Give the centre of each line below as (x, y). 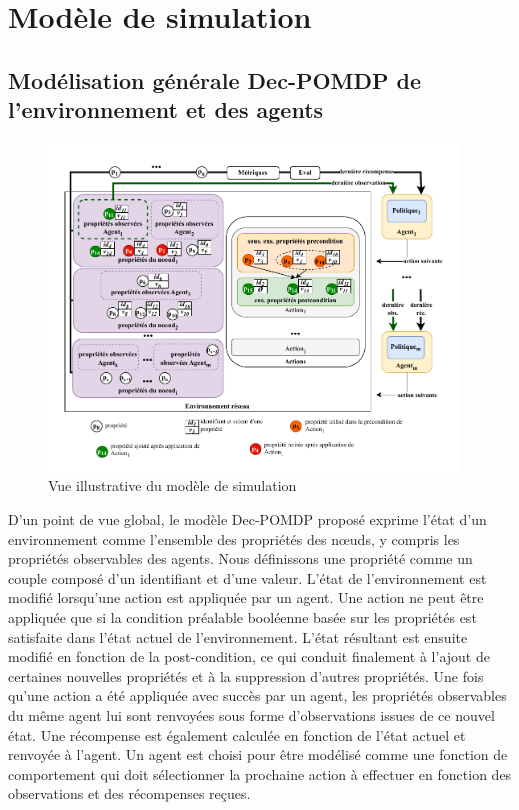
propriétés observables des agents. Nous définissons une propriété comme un (240, 558)
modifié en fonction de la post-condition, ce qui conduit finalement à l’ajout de (249, 656)
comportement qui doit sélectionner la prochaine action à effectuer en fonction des (260, 773)
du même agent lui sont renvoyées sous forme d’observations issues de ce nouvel (251, 714)
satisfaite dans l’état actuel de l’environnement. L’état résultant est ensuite (238, 636)
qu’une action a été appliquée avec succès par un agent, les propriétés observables (257, 695)
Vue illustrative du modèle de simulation (172, 485)
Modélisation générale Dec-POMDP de (215, 79)
